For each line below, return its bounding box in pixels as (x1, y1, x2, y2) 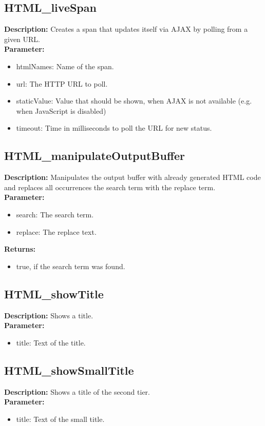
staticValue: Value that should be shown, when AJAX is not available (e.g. (16, 95, 252, 106)
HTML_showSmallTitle (4, 362, 134, 378)
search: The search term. (16, 209, 94, 219)
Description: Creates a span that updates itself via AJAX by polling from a (4, 24, 248, 34)
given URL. (4, 33, 40, 44)
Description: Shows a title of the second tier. (4, 386, 150, 397)
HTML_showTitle (4, 286, 104, 301)
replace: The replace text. (16, 226, 97, 237)
